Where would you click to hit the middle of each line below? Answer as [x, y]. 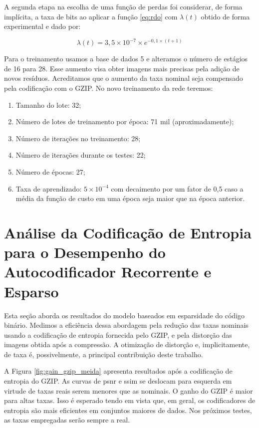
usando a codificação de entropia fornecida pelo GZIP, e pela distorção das [118, 334]
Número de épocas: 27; [50, 172]
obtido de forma [225, 16]
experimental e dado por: [42, 26]
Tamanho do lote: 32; [48, 105]
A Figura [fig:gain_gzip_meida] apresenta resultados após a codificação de [118, 371]
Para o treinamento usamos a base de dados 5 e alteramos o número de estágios [126, 59]
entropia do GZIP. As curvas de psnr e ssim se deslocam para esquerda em [118, 381]
